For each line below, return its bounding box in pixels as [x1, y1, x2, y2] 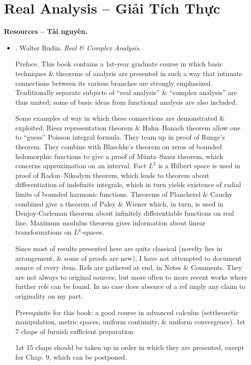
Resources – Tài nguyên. [4, 26, 88, 36]
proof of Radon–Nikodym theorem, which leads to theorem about [15, 170, 209, 180]
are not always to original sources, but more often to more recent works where [15, 271, 248, 282]
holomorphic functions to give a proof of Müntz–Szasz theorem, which [15, 151, 223, 161]
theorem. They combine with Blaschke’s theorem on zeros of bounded [15, 142, 222, 152]
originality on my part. [15, 290, 83, 301]
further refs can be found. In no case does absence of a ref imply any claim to [15, 281, 246, 291]
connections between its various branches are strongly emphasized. [15, 78, 213, 88]
